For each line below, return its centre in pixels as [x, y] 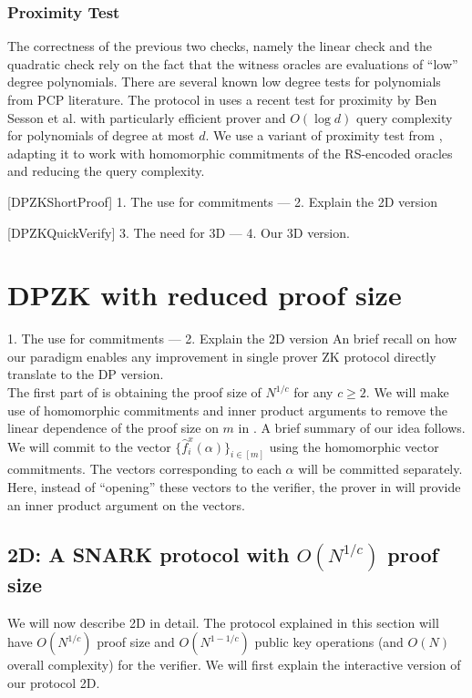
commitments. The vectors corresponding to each [144, 469]
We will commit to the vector [89, 446]
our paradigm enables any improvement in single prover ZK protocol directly [222, 356]
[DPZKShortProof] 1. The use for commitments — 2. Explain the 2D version [222, 201]
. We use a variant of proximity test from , [324, 135]
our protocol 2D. [54, 682]
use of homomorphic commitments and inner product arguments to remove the [228, 410]
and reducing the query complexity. [106, 171]
